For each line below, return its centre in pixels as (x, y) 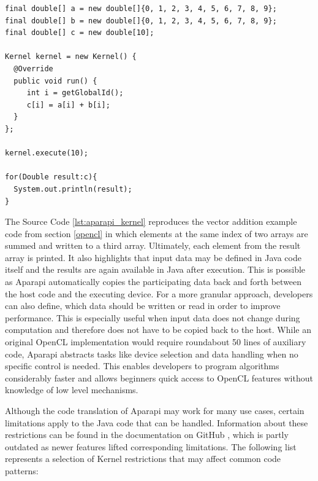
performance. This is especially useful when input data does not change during (153, 317)
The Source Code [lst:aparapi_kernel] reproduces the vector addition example (151, 221)
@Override (33, 68)
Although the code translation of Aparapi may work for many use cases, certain (155, 410)
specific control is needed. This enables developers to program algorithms (142, 366)
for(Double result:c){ (51, 177)
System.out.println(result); (73, 189)
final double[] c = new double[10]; (80, 33)
